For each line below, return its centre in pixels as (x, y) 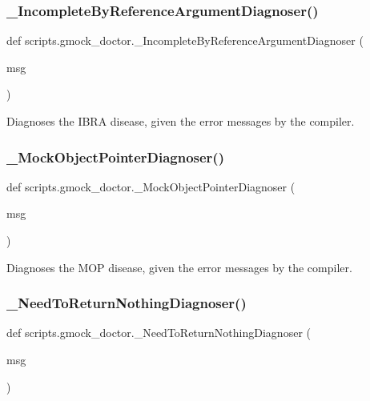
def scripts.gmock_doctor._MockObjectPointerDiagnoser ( (151, 186)
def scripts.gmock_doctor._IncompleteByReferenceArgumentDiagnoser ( (185, 40)
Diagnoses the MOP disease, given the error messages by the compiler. (179, 267)
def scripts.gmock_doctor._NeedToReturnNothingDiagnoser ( (159, 333)
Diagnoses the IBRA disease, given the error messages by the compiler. (181, 121)
